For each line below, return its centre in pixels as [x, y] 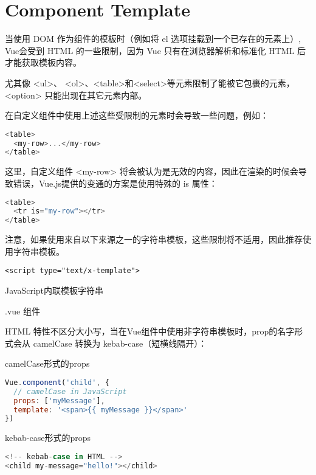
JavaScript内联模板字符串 [54, 290]
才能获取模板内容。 [43, 62]
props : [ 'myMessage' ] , [59, 400]
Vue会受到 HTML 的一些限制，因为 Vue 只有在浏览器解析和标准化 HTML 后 [156, 50]
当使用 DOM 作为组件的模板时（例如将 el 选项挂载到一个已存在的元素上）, [153, 39]
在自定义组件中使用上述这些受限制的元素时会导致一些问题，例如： [137, 115]
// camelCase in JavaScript [70, 391]
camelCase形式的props [47, 363]
